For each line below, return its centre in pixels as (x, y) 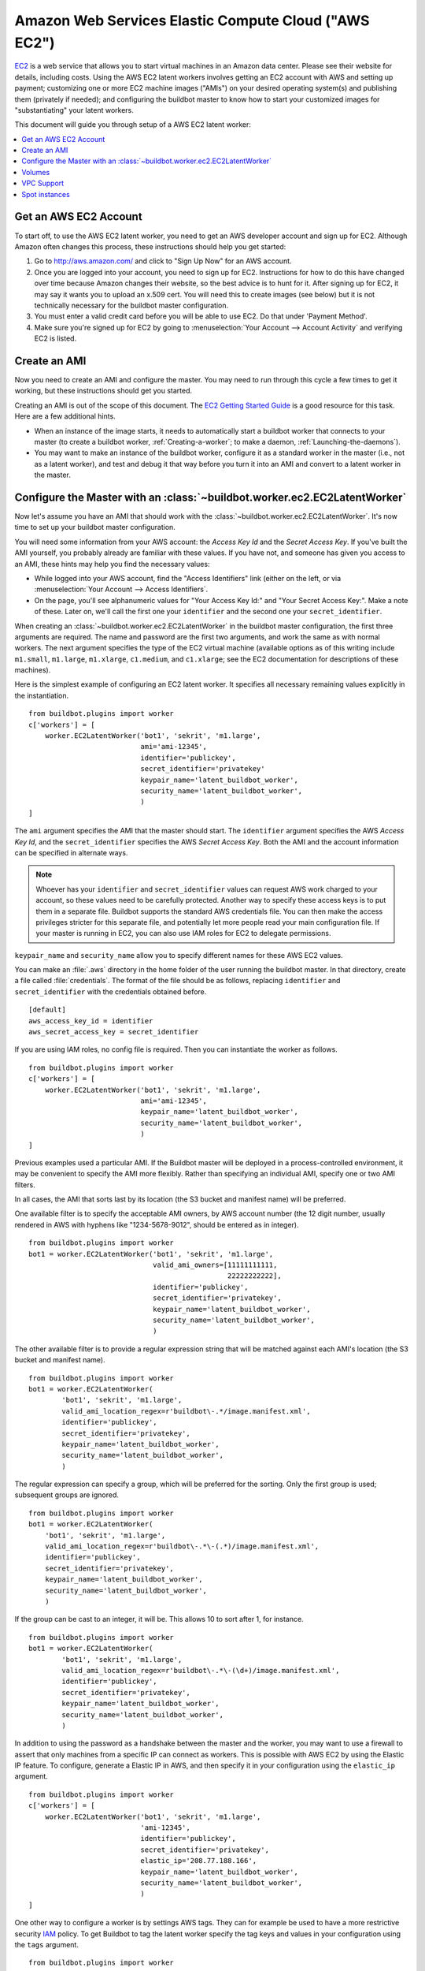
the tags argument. (46, 1944)
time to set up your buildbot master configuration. (95, 527)
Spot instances (46, 194)
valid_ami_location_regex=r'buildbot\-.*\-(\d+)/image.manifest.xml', (201, 1670)
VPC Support (43, 183)
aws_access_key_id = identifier (91, 1021)
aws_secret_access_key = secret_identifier (114, 1032)
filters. (25, 1185)
